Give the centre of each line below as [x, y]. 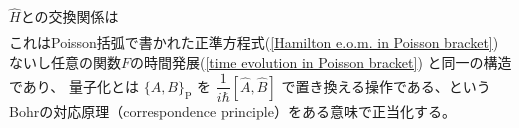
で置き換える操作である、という [386, 85]
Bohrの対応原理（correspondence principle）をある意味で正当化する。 [232, 110]
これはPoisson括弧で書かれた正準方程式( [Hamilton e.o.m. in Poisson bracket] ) [254, 42]
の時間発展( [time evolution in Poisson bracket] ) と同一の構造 [321, 61]
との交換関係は [69, 16]
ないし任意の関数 [65, 61]
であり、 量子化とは [74, 85]
